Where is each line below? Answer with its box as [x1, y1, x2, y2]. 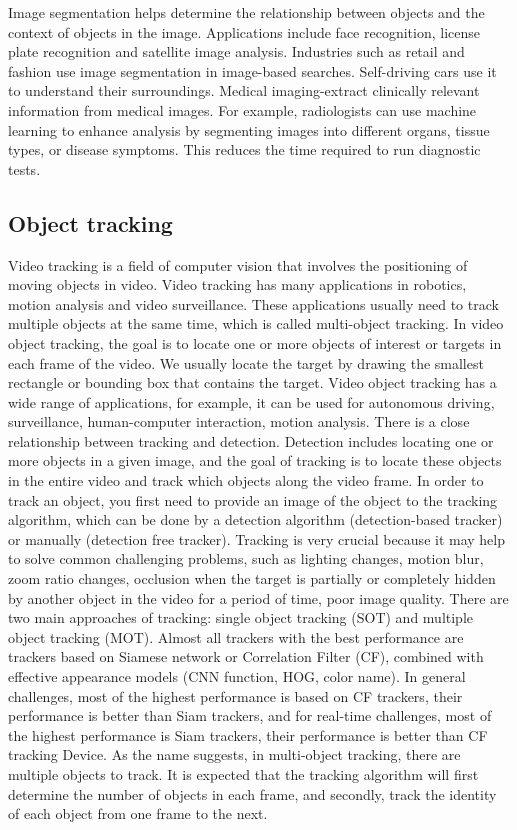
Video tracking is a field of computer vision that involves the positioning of [8, 254, 468, 275]
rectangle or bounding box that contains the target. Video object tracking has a [8, 372, 497, 393]
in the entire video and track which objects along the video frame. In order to [8, 470, 484, 491]
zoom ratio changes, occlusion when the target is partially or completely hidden [8, 568, 496, 589]
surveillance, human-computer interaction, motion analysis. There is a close [8, 411, 470, 432]
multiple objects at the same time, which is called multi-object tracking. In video [8, 313, 504, 334]
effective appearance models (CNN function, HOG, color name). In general [8, 666, 466, 687]
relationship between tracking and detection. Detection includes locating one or [8, 430, 494, 451]
